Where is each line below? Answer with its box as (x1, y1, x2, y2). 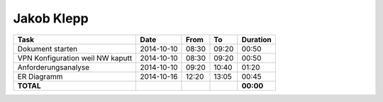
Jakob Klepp (13, 11, 89, 26)
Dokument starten (17, 44, 78, 53)
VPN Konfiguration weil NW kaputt (17, 53, 133, 63)
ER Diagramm (17, 71, 63, 81)
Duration (241, 34, 272, 44)
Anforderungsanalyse (17, 62, 90, 72)
